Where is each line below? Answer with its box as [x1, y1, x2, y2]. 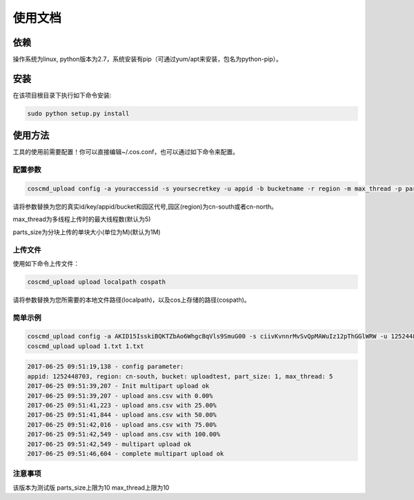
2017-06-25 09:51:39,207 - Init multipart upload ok [27, 382, 210, 390]
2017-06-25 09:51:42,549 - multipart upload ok [27, 440, 191, 448]
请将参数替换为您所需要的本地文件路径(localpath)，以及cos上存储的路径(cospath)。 [12, 296, 251, 304]
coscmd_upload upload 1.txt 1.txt [27, 342, 144, 350]
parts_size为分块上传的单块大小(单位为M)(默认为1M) [12, 228, 161, 236]
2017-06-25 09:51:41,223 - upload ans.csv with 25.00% [27, 401, 217, 409]
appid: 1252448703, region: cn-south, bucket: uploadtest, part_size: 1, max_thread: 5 [27, 372, 333, 380]
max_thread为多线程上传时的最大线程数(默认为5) [12, 215, 151, 224]
